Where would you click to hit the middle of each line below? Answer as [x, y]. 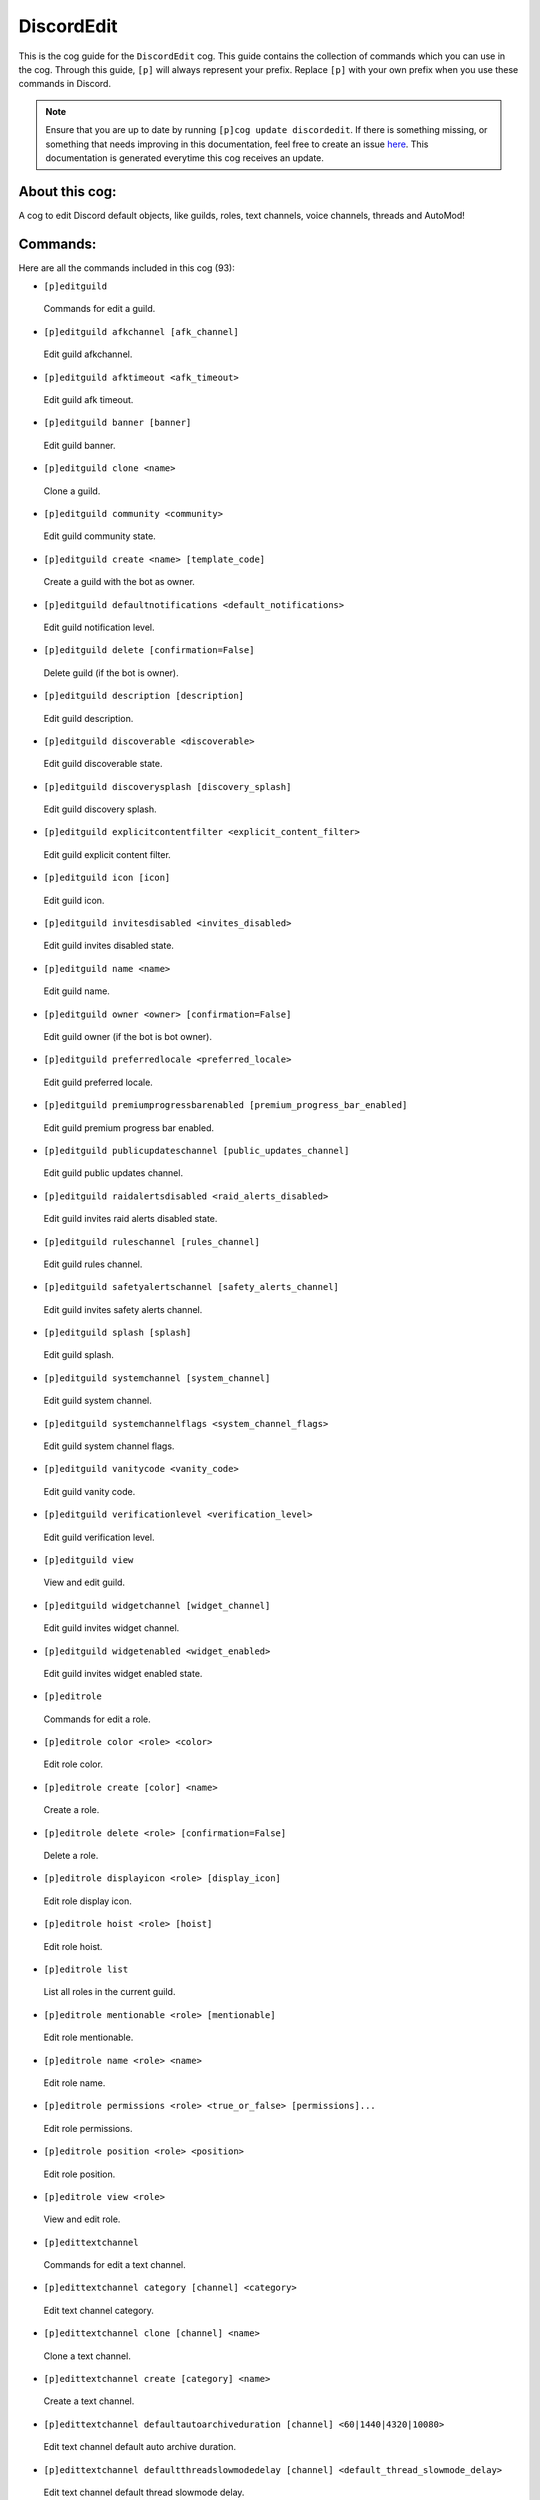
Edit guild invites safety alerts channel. [123, 1309]
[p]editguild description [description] [144, 696]
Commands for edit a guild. [99, 309]
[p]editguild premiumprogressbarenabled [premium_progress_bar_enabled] [225, 1105]
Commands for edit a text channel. [114, 2265]
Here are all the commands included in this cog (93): [126, 267]
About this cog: [67, 191]
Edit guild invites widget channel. [111, 1628]
